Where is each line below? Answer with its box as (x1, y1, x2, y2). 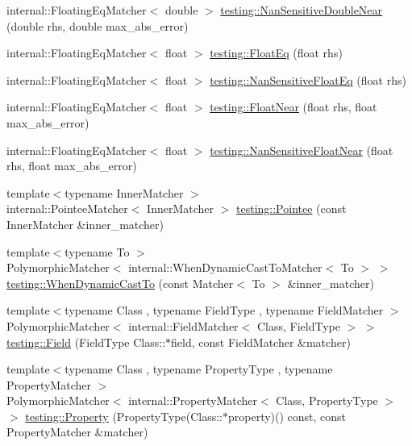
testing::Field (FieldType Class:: (6, 333, 166, 350)
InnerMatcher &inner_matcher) (6, 215, 164, 232)
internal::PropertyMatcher (128, 392, 258, 409)
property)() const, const (227, 407, 347, 424)
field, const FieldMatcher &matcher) (171, 333, 351, 350)
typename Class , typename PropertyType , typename (65, 361, 333, 377)
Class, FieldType (256, 317, 340, 334)
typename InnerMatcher (65, 184, 184, 201)
